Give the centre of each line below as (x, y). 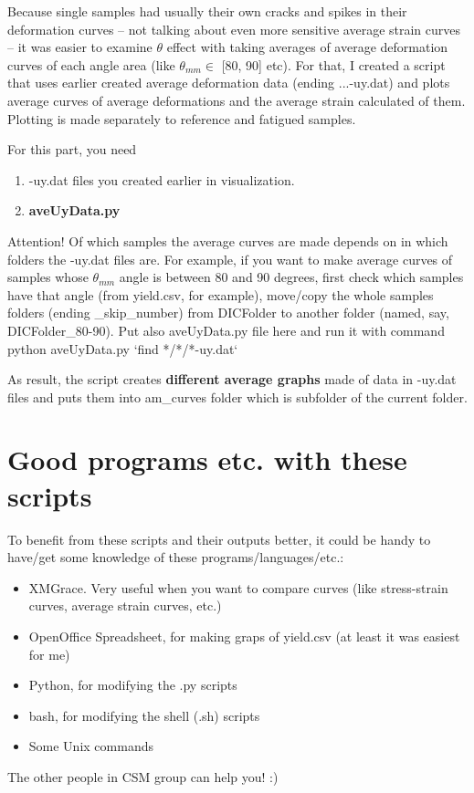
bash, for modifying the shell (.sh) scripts (144, 715)
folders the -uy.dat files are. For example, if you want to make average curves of (230, 259)
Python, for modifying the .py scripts (133, 685)
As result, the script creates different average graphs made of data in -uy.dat (232, 379)
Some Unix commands (91, 746)
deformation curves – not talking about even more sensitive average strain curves (234, 29)
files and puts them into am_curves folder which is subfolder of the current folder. (237, 396)
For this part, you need (72, 149)
